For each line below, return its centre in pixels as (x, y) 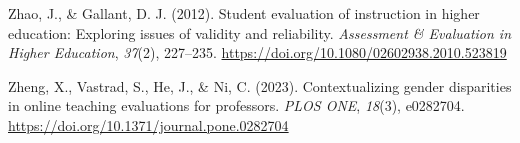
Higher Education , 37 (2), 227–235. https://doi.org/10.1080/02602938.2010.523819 (257, 52)
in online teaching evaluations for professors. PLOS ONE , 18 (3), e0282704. (236, 105)
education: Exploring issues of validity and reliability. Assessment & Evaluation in (260, 32)
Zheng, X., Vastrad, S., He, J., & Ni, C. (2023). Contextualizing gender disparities (260, 85)
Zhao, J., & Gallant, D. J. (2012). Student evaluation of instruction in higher (244, 13)
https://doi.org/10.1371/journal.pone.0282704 (148, 124)
